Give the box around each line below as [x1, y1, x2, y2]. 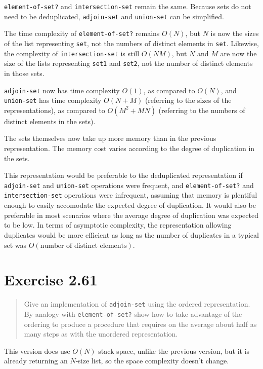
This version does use [4, 345, 70, 356]
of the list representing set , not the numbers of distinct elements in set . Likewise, [4, 38, 259, 48]
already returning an [4, 355, 68, 366]
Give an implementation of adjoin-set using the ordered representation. [24, 299, 250, 309]
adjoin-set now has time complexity [4, 85, 120, 95]
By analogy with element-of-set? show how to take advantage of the [24, 308, 242, 319]
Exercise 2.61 [4, 269, 98, 290]
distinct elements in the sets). [4, 116, 96, 126]
